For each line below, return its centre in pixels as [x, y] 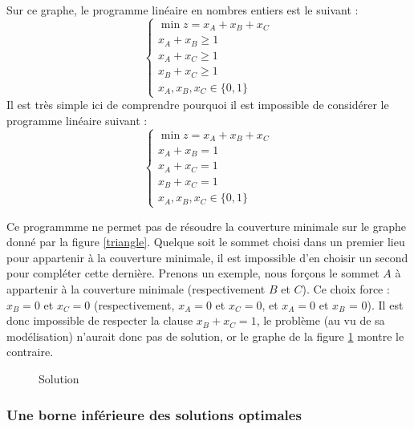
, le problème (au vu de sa [321, 320]
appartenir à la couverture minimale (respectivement [136, 289]
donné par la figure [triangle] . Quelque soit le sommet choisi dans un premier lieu [206, 242]
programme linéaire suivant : [77, 120]
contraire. [30, 352]
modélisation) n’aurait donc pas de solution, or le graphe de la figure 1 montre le [205, 336]
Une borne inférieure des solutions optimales [154, 414]
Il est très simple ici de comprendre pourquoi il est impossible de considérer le [198, 105]
